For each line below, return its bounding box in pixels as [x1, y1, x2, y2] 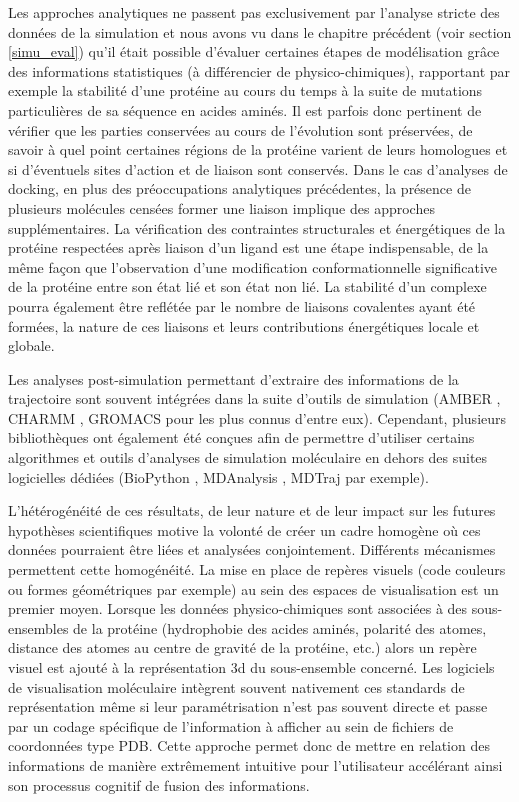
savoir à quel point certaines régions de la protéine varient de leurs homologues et [8, 139, 508, 160]
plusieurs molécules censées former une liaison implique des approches [8, 197, 435, 218]
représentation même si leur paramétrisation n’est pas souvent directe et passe [8, 696, 488, 717]
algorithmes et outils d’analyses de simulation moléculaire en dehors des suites [8, 447, 488, 468]
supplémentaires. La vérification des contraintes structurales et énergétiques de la [8, 217, 506, 238]
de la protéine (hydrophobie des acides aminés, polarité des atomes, [73, 617, 487, 638]
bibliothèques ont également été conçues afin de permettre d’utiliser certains [8, 427, 475, 448]
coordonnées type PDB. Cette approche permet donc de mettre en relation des [8, 735, 490, 756]
